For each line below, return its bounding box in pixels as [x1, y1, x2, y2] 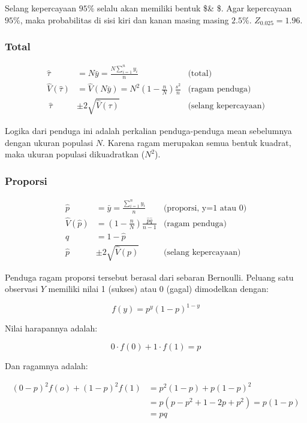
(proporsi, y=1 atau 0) [163, 203, 247, 212]
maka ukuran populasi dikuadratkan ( [5, 148, 145, 160]
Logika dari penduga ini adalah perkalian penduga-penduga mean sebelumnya [5, 124, 292, 136]
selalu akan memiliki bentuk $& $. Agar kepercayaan [97, 2, 292, 14]
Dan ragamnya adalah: [5, 359, 88, 372]
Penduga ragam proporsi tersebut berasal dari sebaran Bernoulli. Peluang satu [5, 270, 294, 283]
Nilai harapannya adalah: [5, 322, 98, 334]
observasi [5, 282, 38, 295]
